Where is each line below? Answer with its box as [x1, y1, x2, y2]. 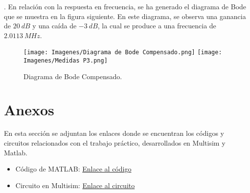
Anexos [4, 100, 54, 120]
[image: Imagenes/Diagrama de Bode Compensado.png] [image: [23, 49, 222, 56]
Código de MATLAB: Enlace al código [15, 164, 132, 174]
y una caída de [32, 21, 77, 31]
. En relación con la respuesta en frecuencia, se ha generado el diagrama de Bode [4, 1, 247, 11]
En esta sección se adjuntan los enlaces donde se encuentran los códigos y [4, 128, 224, 138]
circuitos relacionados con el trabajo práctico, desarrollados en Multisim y [4, 138, 226, 148]
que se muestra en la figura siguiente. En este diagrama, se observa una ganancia [4, 11, 246, 21]
